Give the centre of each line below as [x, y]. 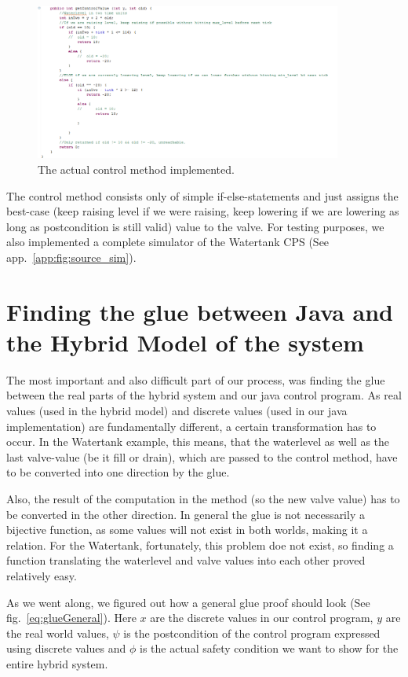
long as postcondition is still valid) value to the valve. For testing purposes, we [195, 226]
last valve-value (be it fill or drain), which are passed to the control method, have [202, 456]
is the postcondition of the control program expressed [252, 633]
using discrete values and [66, 648]
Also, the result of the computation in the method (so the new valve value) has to [203, 499]
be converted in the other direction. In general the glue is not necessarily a [186, 514]
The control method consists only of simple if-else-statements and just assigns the [202, 195]
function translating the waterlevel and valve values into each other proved [186, 560]
